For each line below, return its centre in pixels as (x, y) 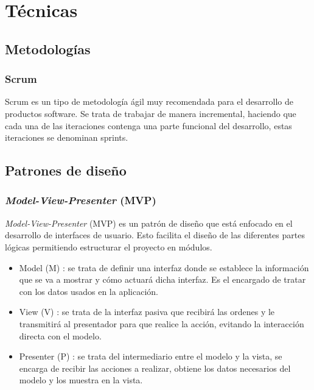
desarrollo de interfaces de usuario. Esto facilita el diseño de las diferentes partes (155, 235)
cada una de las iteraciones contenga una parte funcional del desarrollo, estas (148, 125)
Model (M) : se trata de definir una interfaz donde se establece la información (164, 267)
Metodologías (48, 48)
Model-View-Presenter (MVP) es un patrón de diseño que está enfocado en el (149, 223)
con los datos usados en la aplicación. (89, 291)
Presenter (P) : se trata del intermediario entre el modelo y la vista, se (151, 356)
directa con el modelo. (60, 335)
